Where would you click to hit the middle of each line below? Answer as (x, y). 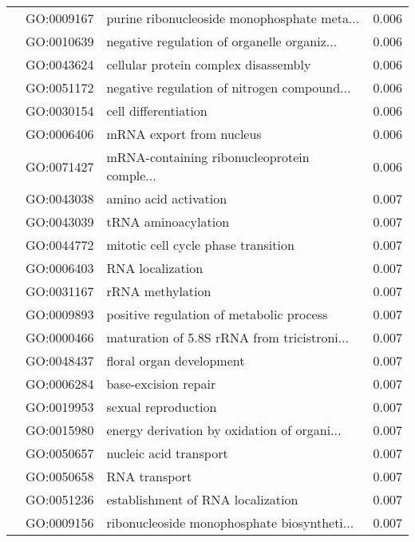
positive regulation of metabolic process (217, 314)
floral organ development (176, 360)
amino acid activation (167, 198)
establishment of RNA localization (202, 499)
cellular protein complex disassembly (209, 64)
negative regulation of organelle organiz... (222, 41)
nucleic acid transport (167, 453)
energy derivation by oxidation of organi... (224, 430)
